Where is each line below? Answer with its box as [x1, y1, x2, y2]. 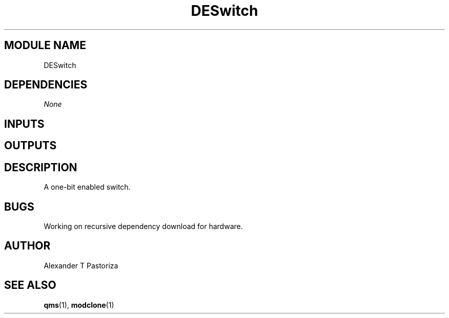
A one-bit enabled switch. [44, 183, 131, 192]
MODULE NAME [4, 39, 86, 52]
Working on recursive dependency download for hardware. [44, 221, 243, 231]
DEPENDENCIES [4, 78, 88, 92]
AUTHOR [4, 239, 51, 253]
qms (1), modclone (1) [44, 300, 114, 309]
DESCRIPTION [4, 161, 77, 174]
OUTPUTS [4, 139, 57, 152]
